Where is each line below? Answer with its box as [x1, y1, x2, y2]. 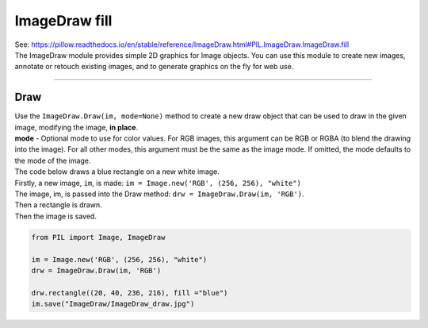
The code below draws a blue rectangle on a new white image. [14, 167, 220, 176]
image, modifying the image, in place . [14, 122, 139, 132]
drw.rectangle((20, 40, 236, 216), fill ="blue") [31, 288, 228, 297]
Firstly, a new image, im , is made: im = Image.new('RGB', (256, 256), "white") [14, 178, 301, 187]
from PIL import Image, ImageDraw [31, 233, 166, 241]
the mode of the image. [14, 156, 91, 165]
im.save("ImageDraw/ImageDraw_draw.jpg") [31, 299, 195, 309]
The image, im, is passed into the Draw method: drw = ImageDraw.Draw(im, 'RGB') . [14, 189, 304, 199]
